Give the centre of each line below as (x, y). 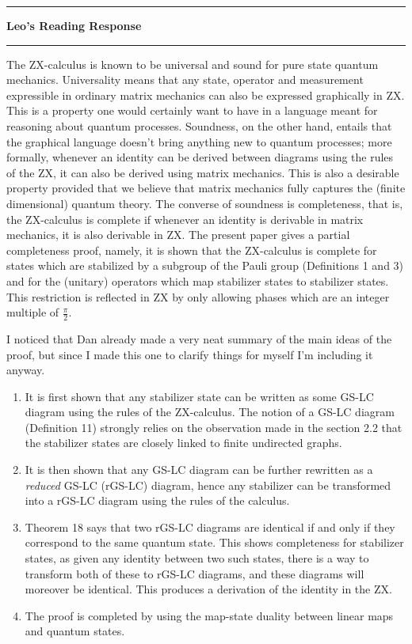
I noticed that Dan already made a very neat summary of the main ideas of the (199, 338)
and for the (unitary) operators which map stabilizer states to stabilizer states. (198, 280)
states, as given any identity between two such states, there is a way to (197, 558)
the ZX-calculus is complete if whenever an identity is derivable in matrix (185, 219)
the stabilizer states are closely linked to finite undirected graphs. (183, 443)
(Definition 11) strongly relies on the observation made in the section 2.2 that (214, 427)
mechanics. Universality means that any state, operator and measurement (185, 80)
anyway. (26, 370)
